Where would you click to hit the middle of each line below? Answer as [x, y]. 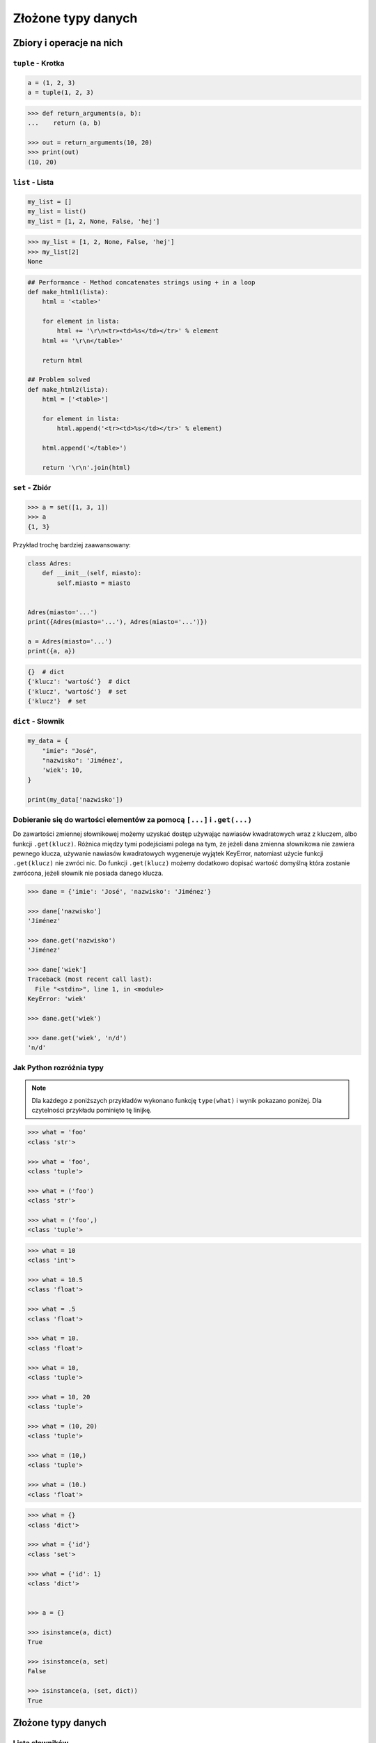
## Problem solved [59, 380]
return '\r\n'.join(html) [86, 467]
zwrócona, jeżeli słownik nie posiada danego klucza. [88, 873]
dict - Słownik [39, 722]
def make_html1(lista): [68, 292]
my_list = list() [57, 212]
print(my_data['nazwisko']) [75, 799]
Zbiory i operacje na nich [68, 43]
